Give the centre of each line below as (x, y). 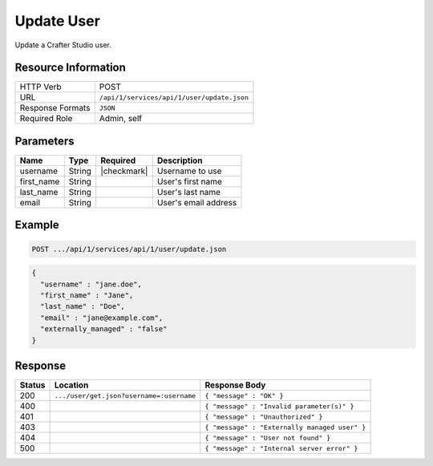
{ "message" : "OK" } (244, 396)
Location (71, 385)
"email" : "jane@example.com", (102, 318)
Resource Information (70, 68)
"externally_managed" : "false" (104, 329)
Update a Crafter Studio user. (63, 45)
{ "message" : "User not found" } (268, 438)
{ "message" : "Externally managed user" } (285, 427)
